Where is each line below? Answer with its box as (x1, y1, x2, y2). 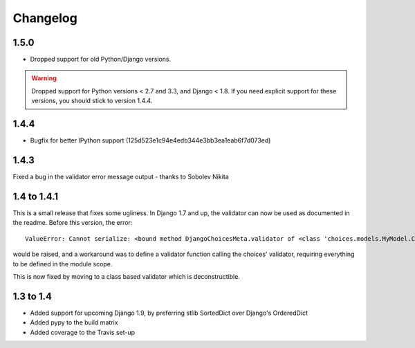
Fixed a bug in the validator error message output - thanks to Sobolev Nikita (12, 173, 230, 181)
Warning (31, 74, 57, 82)
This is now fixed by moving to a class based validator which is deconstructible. (12, 272, 240, 280)
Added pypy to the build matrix (30, 318, 118, 327)
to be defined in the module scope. (12, 259, 113, 268)
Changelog (12, 10, 77, 26)
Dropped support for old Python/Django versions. (30, 55, 172, 64)
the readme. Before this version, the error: (12, 219, 133, 227)
